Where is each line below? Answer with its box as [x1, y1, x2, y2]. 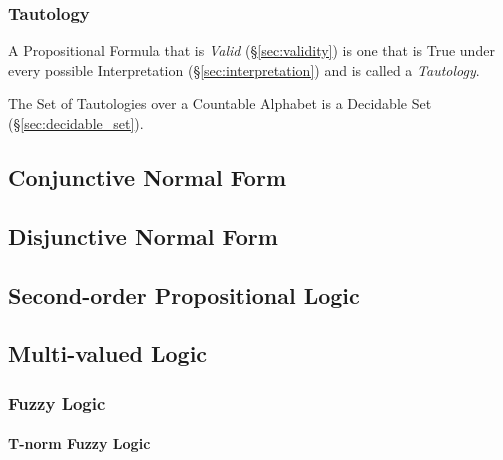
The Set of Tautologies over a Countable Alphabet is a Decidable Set [8, 93, 432, 114]
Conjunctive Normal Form [8, 161, 287, 192]
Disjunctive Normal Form [8, 220, 278, 251]
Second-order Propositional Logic [8, 279, 360, 310]
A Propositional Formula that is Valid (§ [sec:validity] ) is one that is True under [8, 40, 495, 61]
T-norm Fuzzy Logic [8, 433, 151, 454]
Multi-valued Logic [8, 338, 208, 369]
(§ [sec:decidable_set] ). [8, 113, 144, 133]
